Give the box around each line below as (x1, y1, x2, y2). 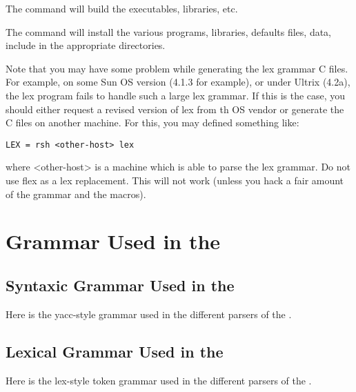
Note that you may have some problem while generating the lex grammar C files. (6, 61, 348, 75)
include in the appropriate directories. (6, 38, 166, 52)
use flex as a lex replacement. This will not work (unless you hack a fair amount (6, 173, 344, 187)
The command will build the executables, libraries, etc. (6, 1, 238, 15)
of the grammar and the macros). (6, 186, 146, 201)
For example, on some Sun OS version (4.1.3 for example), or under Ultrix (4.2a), (6, 75, 350, 89)
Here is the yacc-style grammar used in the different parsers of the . (6, 306, 292, 321)
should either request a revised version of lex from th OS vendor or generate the (6, 101, 344, 116)
